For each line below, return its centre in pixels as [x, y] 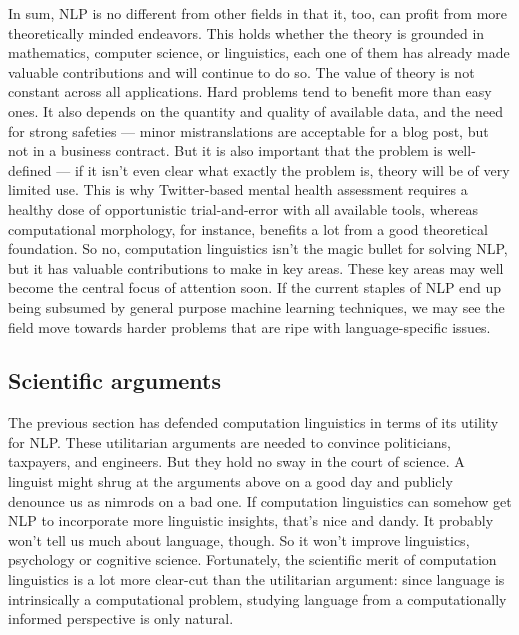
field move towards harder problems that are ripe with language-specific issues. [249, 326]
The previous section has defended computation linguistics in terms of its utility [253, 422]
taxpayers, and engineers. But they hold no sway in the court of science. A [236, 461]
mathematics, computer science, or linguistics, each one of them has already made [259, 52]
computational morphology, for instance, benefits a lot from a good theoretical [248, 228]
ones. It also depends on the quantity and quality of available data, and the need [255, 110]
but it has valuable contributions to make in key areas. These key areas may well [256, 267]
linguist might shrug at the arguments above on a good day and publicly [230, 481]
